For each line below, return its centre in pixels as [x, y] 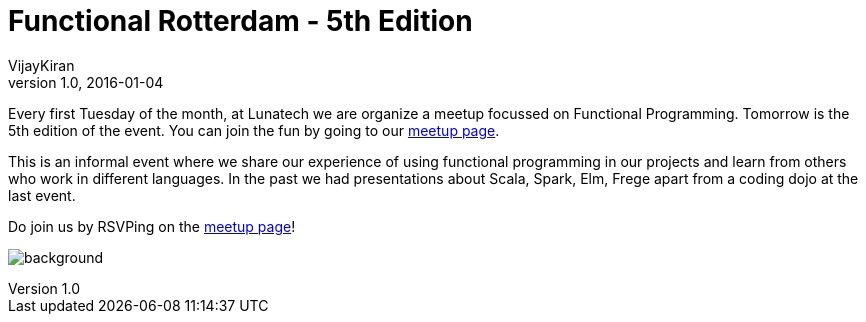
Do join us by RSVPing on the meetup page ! [152, 226]
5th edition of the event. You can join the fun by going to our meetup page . [254, 130]
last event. [42, 195]
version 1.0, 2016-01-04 [86, 82]
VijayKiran [41, 65]
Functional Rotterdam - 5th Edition [240, 21]
